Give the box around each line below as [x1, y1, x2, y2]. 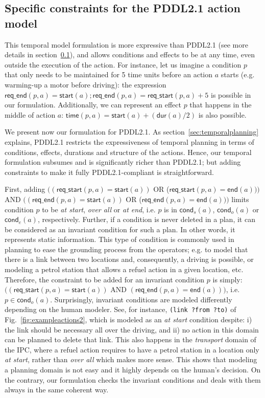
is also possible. [198, 109, 247, 120]
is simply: [212, 274, 243, 284]
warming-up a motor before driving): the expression [5, 79, 166, 90]
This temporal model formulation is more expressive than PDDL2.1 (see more [5, 39, 248, 50]
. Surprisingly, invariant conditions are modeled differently [50, 294, 232, 304]
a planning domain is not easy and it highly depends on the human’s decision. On [5, 364, 261, 375]
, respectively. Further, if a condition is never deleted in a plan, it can [37, 214, 255, 225]
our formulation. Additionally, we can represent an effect [5, 99, 181, 110]
